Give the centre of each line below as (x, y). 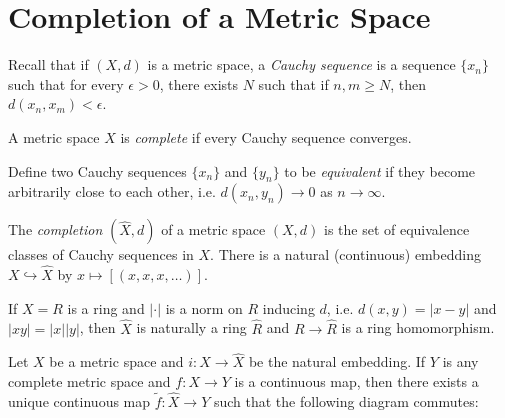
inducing (288, 307)
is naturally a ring (191, 327)
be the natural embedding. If (337, 361)
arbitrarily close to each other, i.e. (112, 191)
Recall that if (48, 64)
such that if (293, 83)
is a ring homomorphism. (418, 327)
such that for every (66, 83)
